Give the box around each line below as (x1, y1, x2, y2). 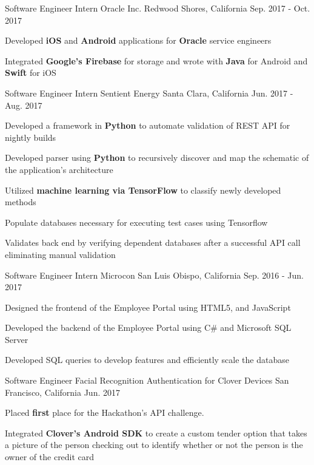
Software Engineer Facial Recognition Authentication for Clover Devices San (5, 374, 289, 387)
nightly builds (5, 131, 56, 143)
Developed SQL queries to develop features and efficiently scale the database (5, 353, 289, 366)
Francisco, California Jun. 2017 (5, 385, 120, 398)
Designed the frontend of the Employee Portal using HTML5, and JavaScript (5, 300, 291, 313)
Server (5, 333, 28, 345)
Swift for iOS (5, 66, 56, 79)
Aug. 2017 (5, 98, 42, 111)
